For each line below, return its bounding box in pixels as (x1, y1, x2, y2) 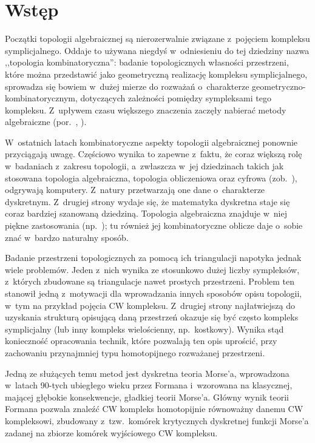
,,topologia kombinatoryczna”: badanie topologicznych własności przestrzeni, (5, 56, 289, 69)
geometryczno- (252, 79, 306, 92)
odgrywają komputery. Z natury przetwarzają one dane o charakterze (5, 183, 265, 196)
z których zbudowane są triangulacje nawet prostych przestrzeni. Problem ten (5, 275, 295, 288)
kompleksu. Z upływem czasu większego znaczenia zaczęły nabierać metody (5, 103, 286, 116)
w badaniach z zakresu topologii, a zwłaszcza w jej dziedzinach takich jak (5, 160, 284, 172)
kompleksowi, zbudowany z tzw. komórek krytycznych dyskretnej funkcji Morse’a (5, 414, 309, 427)
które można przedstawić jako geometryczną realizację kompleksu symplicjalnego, (5, 67, 308, 80)
